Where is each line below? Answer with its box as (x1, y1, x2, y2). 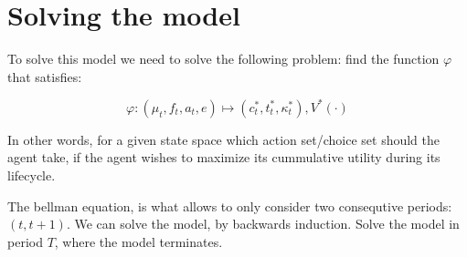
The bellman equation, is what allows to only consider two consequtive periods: (7, 196, 452, 215)
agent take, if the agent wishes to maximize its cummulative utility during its (7, 148, 440, 167)
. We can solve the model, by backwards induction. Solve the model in (66, 214, 460, 233)
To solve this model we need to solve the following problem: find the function (7, 49, 440, 68)
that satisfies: (7, 67, 82, 86)
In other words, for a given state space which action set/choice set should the (7, 129, 440, 149)
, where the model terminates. (54, 231, 223, 251)
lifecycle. (7, 166, 56, 184)
